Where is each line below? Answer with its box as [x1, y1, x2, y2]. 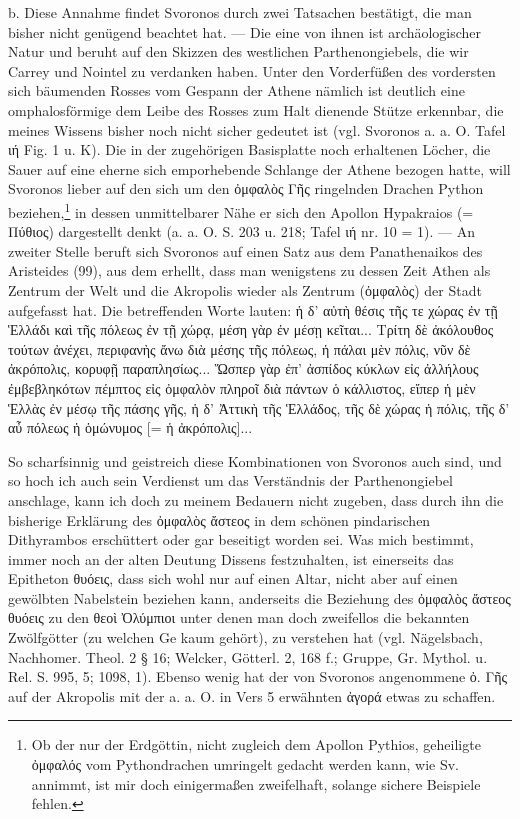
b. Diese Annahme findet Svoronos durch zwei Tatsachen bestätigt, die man [8, 2, 472, 22]
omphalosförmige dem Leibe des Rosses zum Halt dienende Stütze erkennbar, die [8, 99, 504, 120]
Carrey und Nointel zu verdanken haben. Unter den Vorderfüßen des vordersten [8, 60, 496, 81]
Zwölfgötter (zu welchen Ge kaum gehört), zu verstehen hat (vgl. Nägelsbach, [8, 627, 483, 648]
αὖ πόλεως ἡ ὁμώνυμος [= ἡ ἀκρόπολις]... [8, 417, 253, 438]
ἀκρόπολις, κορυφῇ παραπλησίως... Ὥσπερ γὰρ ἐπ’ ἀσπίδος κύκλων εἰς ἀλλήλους [8, 358, 479, 379]
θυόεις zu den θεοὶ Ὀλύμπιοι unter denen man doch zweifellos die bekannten [8, 607, 470, 628]
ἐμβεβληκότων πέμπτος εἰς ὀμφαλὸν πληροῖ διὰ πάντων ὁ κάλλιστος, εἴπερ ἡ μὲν [8, 377, 476, 398]
